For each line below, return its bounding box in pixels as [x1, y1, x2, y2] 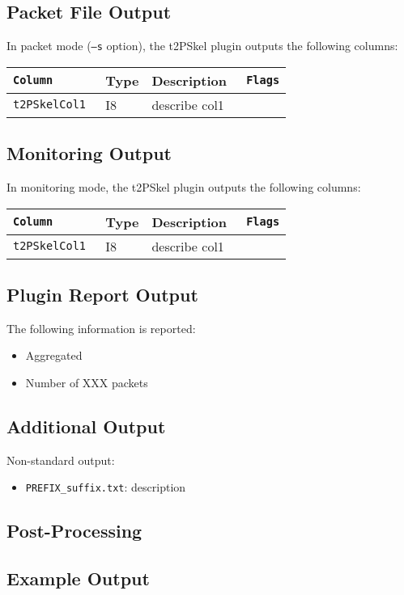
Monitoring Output [6, 141, 172, 166]
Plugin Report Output [6, 282, 198, 307]
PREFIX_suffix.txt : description [25, 479, 186, 496]
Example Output [6, 566, 150, 591]
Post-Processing [6, 518, 142, 543]
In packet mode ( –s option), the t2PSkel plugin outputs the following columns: [6, 37, 398, 54]
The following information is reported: [6, 319, 196, 336]
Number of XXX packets [25, 374, 148, 391]
